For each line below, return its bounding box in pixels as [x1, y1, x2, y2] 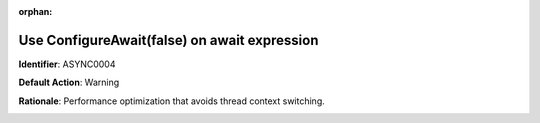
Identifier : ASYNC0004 [18, 58, 116, 70]
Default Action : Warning [18, 76, 120, 89]
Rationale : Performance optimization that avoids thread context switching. [18, 95, 325, 107]
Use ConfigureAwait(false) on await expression [18, 31, 319, 49]
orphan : [18, 6, 53, 17]
